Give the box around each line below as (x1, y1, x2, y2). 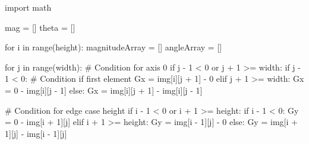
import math (5, 1, 52, 13)
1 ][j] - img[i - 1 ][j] (5, 127, 67, 139)
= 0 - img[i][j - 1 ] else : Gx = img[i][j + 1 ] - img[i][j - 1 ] (5, 84, 203, 96)
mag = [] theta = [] (5, 21, 75, 33)
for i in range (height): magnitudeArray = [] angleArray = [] (5, 41, 222, 53)
